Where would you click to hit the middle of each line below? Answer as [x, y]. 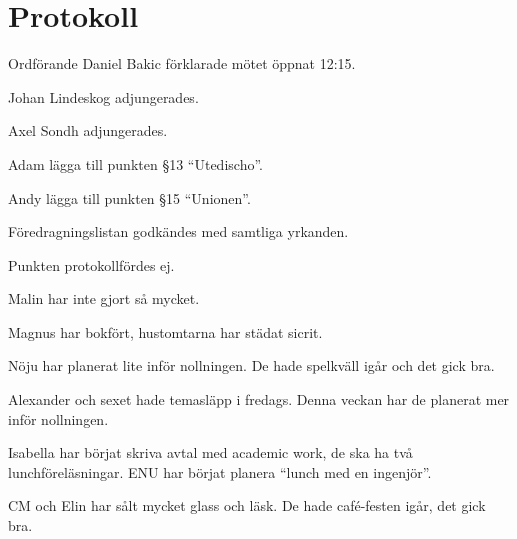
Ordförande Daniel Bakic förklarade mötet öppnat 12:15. [182, 63]
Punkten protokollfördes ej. [91, 264]
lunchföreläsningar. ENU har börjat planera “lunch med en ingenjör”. [220, 471]
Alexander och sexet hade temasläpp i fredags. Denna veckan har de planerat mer [259, 399]
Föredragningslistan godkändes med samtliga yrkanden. [178, 231]
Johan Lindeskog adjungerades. [103, 96]
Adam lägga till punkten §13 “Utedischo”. [135, 163]
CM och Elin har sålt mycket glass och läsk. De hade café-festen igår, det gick [247, 505]
